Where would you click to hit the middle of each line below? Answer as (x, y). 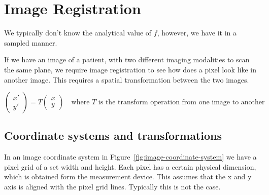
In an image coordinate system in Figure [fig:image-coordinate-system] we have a (130, 157)
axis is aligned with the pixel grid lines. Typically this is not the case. (112, 187)
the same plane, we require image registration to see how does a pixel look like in (130, 69)
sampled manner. (31, 42)
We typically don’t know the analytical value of (78, 33)
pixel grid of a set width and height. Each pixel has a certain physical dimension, (130, 166)
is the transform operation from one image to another (181, 103)
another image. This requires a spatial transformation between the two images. (127, 79)
